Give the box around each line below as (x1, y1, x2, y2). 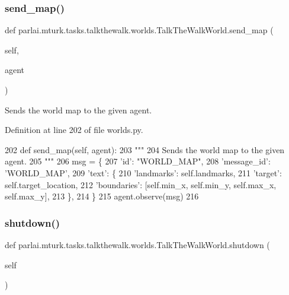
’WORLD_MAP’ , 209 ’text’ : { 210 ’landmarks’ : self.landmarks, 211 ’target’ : (5, 166, 282, 179)
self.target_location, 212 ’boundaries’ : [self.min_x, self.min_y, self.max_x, (5, 178, 277, 191)
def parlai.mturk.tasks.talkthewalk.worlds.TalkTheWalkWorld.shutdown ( (5, 238, 270, 250)
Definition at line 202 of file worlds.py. (5, 123, 143, 136)
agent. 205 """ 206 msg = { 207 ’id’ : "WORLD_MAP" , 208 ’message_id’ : (5, 155, 271, 167)
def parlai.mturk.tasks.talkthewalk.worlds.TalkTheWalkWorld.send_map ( (5, 24, 274, 36)
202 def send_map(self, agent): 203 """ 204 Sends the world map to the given (5, 143, 285, 156)
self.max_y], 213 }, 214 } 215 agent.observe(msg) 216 (5, 190, 199, 202)
